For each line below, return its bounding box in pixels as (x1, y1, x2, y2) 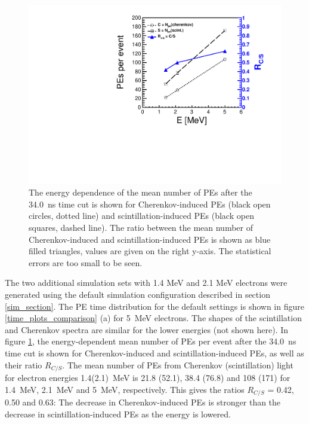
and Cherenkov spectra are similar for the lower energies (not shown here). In (5, 323, 289, 335)
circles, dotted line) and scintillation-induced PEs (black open (29, 209, 254, 222)
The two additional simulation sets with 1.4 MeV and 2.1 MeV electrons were (5, 276, 288, 289)
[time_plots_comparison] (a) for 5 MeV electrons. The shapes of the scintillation (5, 312, 302, 324)
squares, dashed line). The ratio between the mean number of (29, 221, 253, 234)
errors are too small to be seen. (29, 256, 143, 269)
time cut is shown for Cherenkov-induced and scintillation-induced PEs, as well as (5, 346, 304, 359)
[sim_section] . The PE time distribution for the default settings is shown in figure (5, 300, 304, 312)
